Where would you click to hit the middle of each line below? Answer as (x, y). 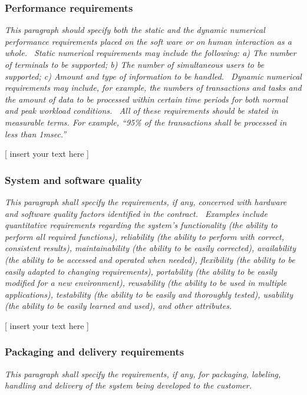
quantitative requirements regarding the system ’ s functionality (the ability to (141, 225)
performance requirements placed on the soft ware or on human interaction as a (148, 41)
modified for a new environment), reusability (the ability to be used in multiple (146, 283)
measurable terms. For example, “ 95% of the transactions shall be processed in (146, 122)
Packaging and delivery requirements (95, 352)
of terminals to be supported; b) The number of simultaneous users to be (135, 64)
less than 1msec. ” (36, 134)
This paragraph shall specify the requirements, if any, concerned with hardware (146, 201)
